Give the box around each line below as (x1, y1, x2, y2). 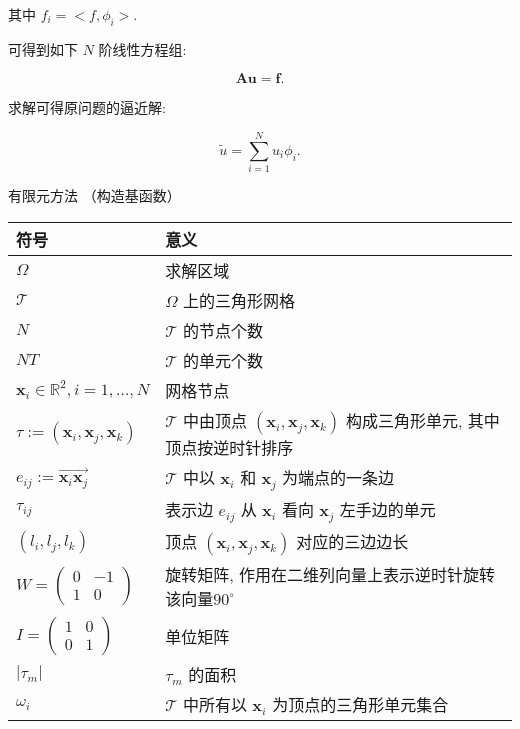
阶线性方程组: (98, 38, 187, 59)
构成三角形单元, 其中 (346, 408, 500, 432)
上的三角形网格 (182, 288, 295, 312)
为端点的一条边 (282, 465, 395, 489)
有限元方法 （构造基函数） (8, 185, 181, 206)
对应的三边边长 (296, 529, 409, 553)
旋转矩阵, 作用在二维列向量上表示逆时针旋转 (165, 562, 496, 586)
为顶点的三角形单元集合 (272, 692, 449, 716)
